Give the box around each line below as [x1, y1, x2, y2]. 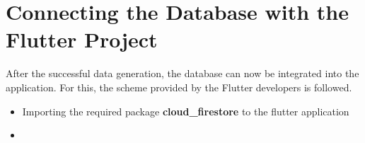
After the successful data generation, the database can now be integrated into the [6, 66, 359, 81]
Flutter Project [6, 25, 158, 54]
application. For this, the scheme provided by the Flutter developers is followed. [6, 79, 352, 94]
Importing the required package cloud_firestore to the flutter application [22, 103, 349, 118]
